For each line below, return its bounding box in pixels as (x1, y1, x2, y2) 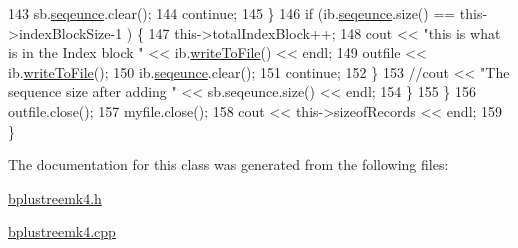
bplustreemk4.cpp (8, 221, 116, 242)
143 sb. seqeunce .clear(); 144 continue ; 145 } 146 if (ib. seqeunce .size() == (8, 3, 456, 23)
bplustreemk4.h (8, 187, 102, 208)
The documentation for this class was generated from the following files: (8, 154, 449, 175)
